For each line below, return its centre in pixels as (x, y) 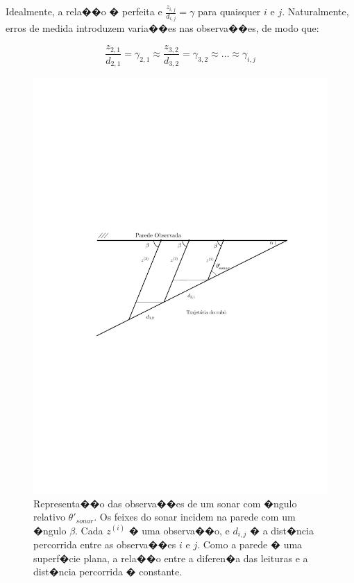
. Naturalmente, (315, 11)
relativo (49, 517)
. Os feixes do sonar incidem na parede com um (195, 517)
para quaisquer (229, 11)
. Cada (89, 530)
